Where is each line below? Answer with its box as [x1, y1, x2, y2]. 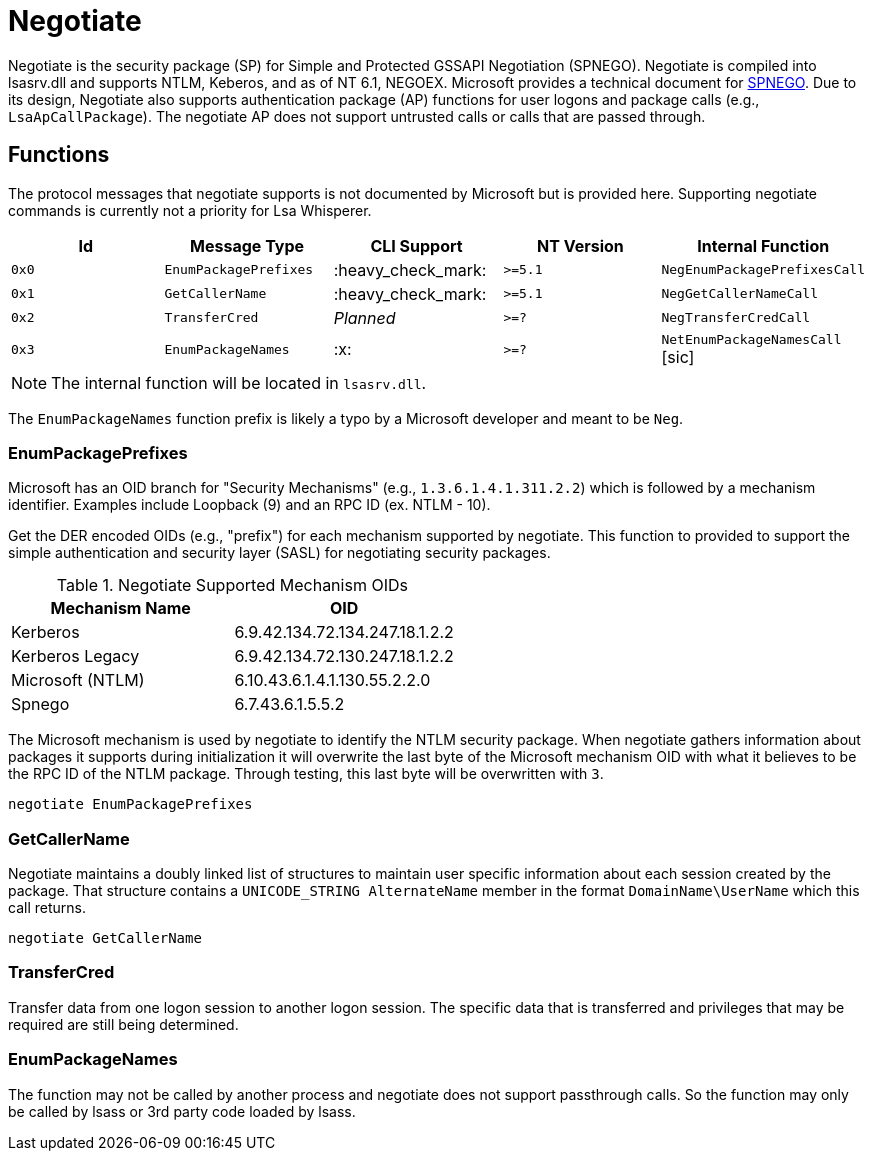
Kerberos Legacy [11, 646, 140, 667]
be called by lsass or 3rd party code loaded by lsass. [8, 1102, 356, 1120]
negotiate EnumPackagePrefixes [8, 796, 253, 813]
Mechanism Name [50, 598, 191, 619]
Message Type [190, 235, 305, 256]
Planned [333, 307, 396, 328]
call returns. [8, 899, 86, 917]
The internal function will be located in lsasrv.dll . [51, 372, 427, 393]
